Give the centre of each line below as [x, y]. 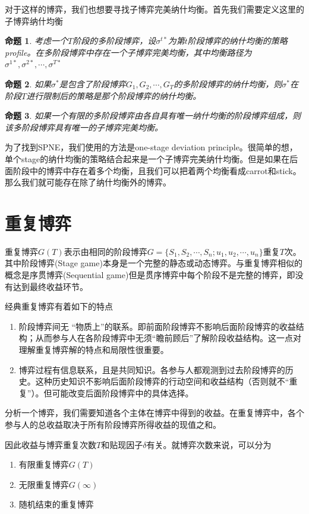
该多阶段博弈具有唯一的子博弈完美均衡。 [84, 127]
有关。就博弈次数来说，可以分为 [209, 444]
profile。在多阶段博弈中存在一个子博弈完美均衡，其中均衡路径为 [128, 52]
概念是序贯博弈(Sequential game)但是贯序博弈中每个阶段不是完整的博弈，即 [150, 275]
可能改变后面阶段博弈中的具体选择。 [123, 392]
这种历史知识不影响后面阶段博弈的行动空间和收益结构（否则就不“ [162, 381]
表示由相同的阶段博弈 [105, 251]
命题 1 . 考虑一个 [36, 41]
